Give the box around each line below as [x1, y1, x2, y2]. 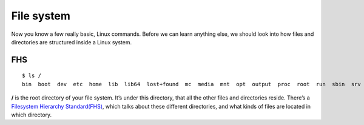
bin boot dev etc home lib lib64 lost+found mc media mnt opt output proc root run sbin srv [22, 81, 361, 87]
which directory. [11, 111, 52, 118]
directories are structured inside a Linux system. [11, 38, 132, 46]
